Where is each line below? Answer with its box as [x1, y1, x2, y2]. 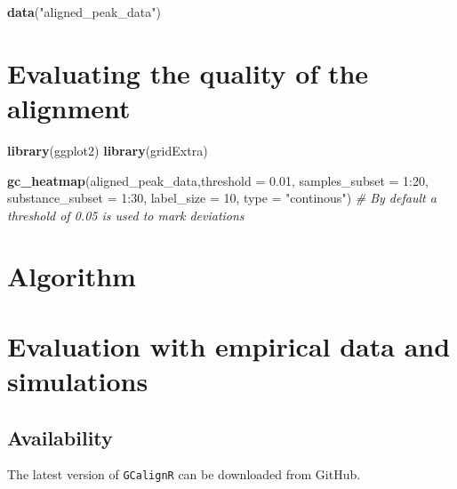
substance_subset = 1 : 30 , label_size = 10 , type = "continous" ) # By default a [7, 188, 437, 207]
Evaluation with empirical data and [7, 327, 451, 364]
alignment [7, 89, 131, 125]
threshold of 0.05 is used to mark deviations [7, 205, 245, 224]
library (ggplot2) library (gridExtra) [7, 140, 208, 159]
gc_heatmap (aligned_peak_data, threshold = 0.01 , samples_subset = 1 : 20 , [7, 171, 429, 189]
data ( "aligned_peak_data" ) [7, 3, 161, 20]
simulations [7, 363, 148, 399]
